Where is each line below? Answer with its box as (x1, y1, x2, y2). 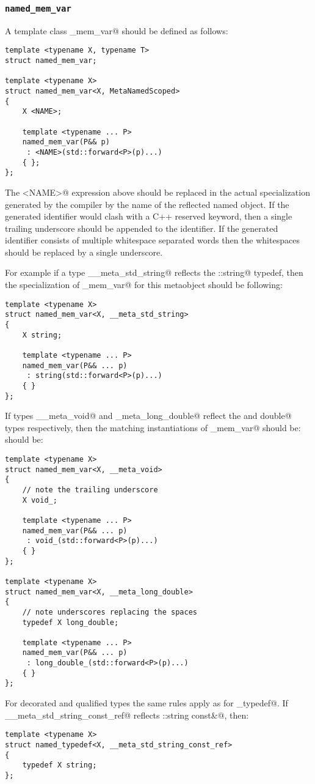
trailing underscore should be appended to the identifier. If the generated (5, 221, 278, 234)
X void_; (22, 495, 57, 505)
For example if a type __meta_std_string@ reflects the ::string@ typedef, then (5, 266, 303, 279)
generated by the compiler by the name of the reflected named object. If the (5, 198, 289, 210)
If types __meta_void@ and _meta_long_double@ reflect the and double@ (5, 409, 292, 422)
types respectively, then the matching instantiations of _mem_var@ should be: (5, 421, 301, 434)
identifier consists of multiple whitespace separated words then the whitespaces (5, 234, 300, 246)
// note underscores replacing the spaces (22, 607, 197, 616)
